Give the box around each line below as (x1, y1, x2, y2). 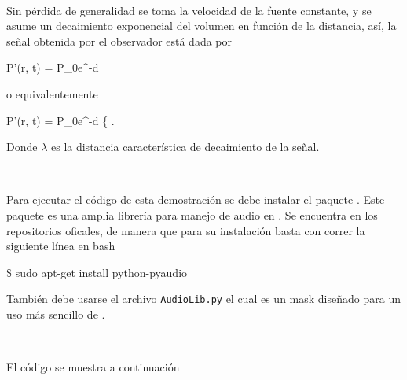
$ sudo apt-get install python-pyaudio (6, 264, 188, 280)
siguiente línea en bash (6, 238, 115, 254)
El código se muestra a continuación (6, 359, 180, 375)
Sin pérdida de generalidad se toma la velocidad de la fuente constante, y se (6, 2, 372, 18)
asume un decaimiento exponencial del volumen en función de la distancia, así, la (6, 17, 397, 34)
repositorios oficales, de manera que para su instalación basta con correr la (6, 222, 365, 238)
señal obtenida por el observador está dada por (6, 32, 233, 49)
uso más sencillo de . (6, 305, 105, 322)
